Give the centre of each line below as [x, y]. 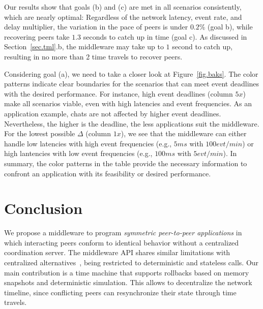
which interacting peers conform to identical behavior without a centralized [122, 242]
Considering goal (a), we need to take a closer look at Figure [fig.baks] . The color [131, 73]
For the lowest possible [40, 133]
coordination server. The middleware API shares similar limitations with [117, 252]
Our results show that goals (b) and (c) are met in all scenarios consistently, [123, 7]
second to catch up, [202, 47]
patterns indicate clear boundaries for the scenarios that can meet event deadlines [132, 84]
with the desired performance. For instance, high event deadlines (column [119, 93]
